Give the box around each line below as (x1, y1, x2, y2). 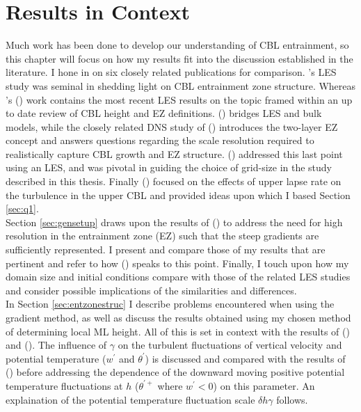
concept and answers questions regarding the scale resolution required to (6, 133, 314, 148)
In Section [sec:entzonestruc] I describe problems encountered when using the (6, 296, 335, 311)
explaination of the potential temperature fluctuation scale (6, 392, 255, 406)
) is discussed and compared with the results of (145, 351, 346, 365)
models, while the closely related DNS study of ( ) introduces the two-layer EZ (6, 119, 338, 134)
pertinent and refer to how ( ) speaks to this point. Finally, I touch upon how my (6, 255, 349, 270)
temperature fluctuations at (6, 378, 123, 393)
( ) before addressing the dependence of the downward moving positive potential (6, 365, 345, 379)
